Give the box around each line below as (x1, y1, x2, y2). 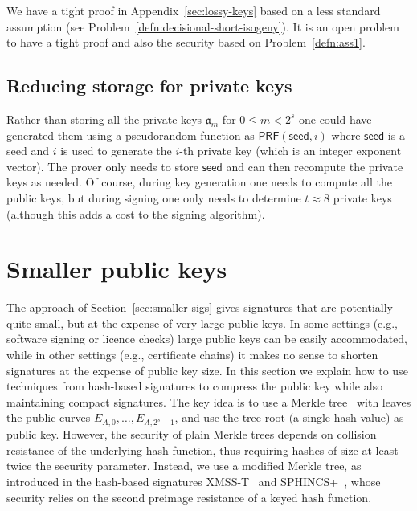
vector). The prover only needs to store (6, 157, 199, 174)
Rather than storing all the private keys (6, 110, 202, 127)
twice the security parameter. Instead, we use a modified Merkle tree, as (6, 457, 362, 474)
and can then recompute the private (226, 157, 403, 174)
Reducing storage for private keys (6, 73, 292, 98)
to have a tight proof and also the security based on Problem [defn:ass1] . (6, 34, 366, 51)
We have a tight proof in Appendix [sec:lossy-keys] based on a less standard (6, 2, 381, 18)
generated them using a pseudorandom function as (6, 126, 255, 143)
